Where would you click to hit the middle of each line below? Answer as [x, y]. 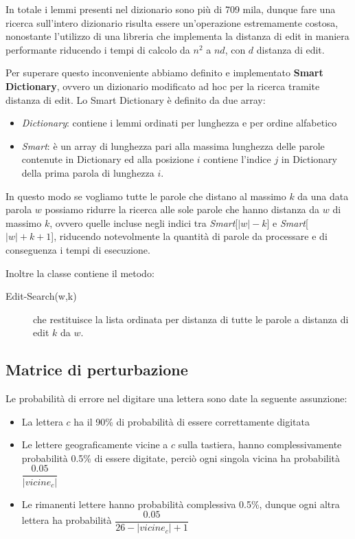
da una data [323, 196]
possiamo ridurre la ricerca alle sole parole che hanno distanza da [182, 209]
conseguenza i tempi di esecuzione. [78, 249]
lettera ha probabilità [67, 520]
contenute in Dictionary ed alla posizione [108, 159]
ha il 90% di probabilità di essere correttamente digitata [192, 421]
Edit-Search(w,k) [41, 296]
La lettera [42, 421]
